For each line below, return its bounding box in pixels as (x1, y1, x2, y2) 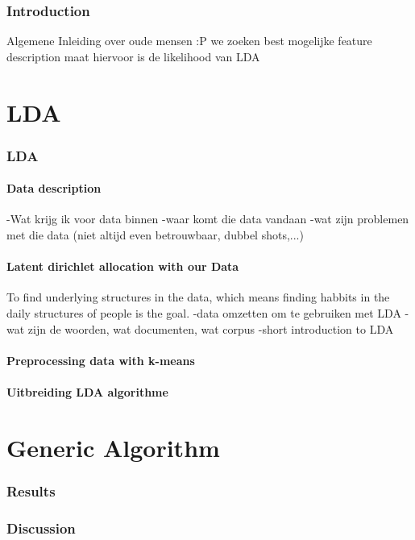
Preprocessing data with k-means (6, 351, 195, 368)
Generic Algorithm (6, 430, 220, 463)
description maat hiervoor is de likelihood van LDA (6, 48, 260, 64)
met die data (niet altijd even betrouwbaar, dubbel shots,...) (6, 226, 304, 243)
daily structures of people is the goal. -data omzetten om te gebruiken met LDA (6, 305, 401, 321)
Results (6, 480, 56, 501)
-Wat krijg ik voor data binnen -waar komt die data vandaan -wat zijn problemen (6, 210, 409, 227)
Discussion (6, 517, 76, 538)
